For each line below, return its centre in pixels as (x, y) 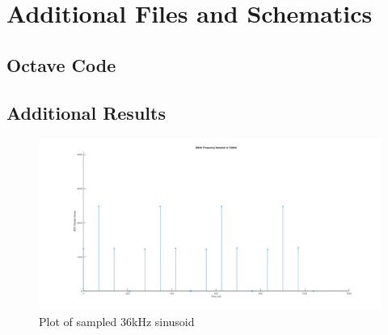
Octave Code (61, 64)
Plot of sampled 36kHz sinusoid (117, 321)
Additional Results (86, 112)
